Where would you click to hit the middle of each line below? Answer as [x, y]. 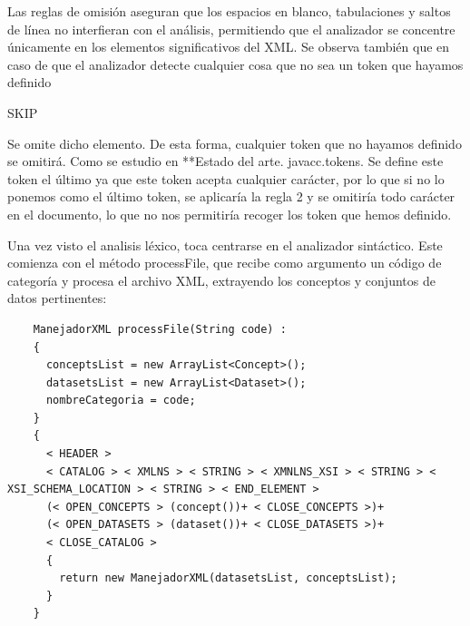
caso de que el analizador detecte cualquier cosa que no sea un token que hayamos [235, 64]
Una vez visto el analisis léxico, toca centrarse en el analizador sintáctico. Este [225, 245]
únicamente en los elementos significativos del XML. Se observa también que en [229, 47]
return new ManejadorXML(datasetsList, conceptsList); [228, 578]
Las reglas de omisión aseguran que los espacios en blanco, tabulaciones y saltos [229, 11]
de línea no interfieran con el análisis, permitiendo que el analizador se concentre [231, 29]
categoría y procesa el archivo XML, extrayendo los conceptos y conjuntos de [221, 280]
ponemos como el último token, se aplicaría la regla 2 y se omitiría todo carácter [231, 196]
